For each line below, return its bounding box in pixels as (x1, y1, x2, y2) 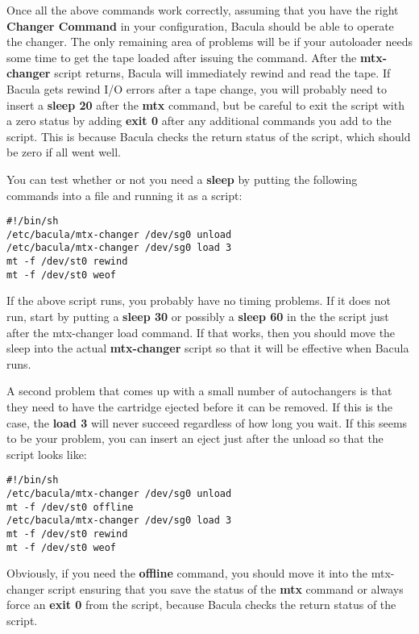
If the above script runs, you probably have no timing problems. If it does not (6, 292, 391, 309)
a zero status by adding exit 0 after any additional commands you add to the (6, 112, 392, 129)
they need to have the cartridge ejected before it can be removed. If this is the (6, 398, 392, 415)
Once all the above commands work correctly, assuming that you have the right (6, 2, 399, 18)
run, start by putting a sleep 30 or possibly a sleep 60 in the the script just (6, 308, 389, 324)
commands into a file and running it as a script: (6, 186, 243, 203)
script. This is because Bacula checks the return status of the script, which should (6, 127, 411, 144)
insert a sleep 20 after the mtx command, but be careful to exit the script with (6, 96, 404, 113)
